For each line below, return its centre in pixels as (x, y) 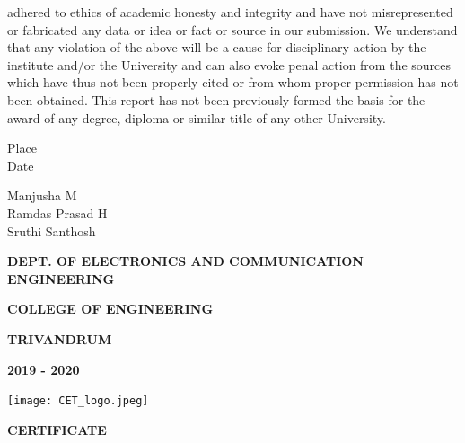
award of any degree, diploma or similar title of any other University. (197, 117)
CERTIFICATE (57, 429)
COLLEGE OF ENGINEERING (110, 309)
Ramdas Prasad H (57, 213)
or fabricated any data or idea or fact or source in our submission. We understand (232, 29)
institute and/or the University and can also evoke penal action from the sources (229, 64)
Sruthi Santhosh (52, 230)
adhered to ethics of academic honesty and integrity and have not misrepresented (230, 12)
